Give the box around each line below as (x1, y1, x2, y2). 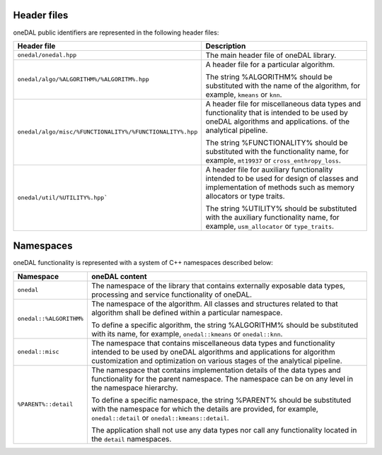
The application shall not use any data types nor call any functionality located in (91, 425, 357, 435)
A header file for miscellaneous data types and (205, 99, 361, 109)
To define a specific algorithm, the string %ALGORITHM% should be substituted (91, 320, 359, 330)
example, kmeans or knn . (205, 89, 282, 99)
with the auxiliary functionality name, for (205, 212, 340, 222)
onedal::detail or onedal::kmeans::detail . (91, 413, 229, 422)
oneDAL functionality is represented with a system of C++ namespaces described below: (13, 259, 274, 267)
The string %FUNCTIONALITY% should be (205, 138, 348, 148)
